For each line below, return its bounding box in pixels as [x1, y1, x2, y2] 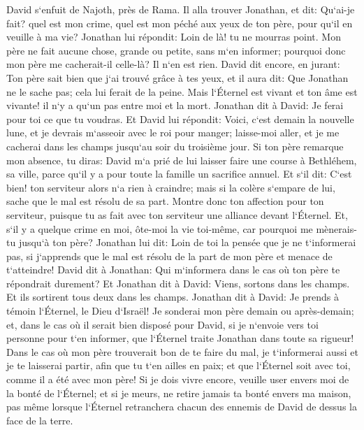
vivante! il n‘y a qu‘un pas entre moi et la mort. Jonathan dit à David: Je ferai [6, 98, 344, 113]
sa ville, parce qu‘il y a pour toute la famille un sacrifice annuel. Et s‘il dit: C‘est [6, 166, 352, 181]
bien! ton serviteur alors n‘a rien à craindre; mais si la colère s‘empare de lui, [6, 180, 335, 194]
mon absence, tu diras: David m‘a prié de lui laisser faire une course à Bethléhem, [6, 152, 357, 167]
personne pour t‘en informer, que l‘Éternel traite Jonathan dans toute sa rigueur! [6, 331, 354, 345]
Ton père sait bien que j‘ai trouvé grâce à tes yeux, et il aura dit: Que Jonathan [6, 70, 349, 85]
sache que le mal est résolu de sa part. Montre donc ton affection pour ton [6, 194, 324, 208]
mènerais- [316, 221, 357, 236]
